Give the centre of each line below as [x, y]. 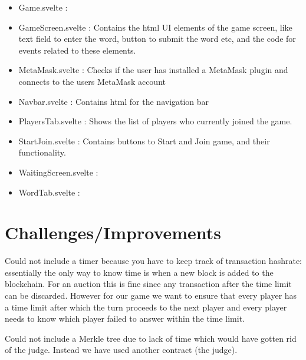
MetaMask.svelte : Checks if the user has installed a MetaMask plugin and [153, 70]
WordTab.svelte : [49, 192]
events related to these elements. [77, 50]
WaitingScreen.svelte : [58, 172]
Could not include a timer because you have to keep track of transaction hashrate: [153, 261]
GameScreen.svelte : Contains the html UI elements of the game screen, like [155, 27]
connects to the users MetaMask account [92, 81]
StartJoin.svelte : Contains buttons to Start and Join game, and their [144, 141]
